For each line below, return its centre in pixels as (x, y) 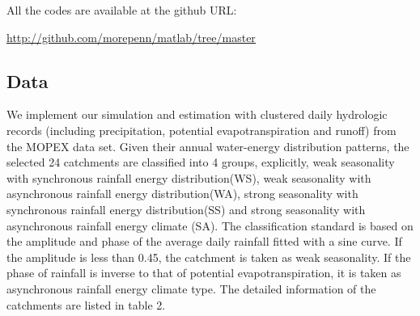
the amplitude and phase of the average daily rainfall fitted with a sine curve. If (204, 241)
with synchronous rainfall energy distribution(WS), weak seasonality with (189, 177)
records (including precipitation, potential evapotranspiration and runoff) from (202, 130)
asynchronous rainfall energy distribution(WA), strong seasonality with (182, 194)
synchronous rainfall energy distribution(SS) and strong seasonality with (186, 209)
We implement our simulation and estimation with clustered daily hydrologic (197, 114)
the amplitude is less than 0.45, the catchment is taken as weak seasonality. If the (209, 257)
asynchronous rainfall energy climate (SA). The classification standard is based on (210, 225)
